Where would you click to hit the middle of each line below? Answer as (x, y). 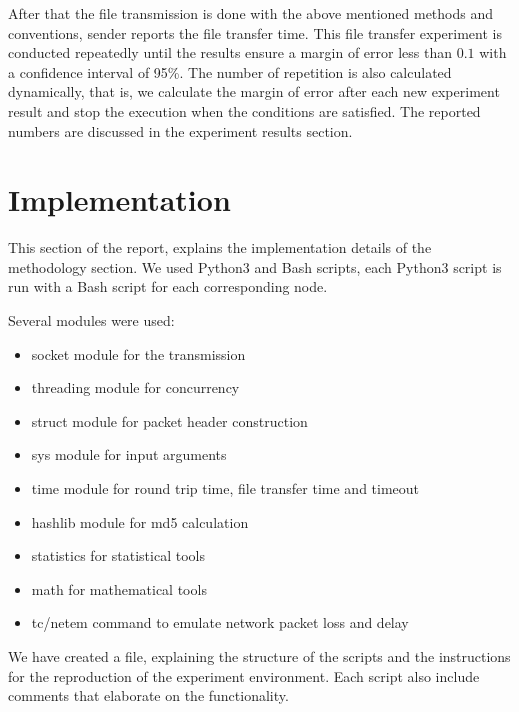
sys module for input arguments (129, 454)
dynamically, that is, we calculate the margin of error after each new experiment (254, 91)
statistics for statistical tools (118, 555)
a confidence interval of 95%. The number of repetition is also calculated (230, 71)
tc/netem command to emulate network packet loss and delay (220, 622)
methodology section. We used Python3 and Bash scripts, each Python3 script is (255, 266)
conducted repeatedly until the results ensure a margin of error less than (230, 52)
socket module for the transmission (138, 353)
